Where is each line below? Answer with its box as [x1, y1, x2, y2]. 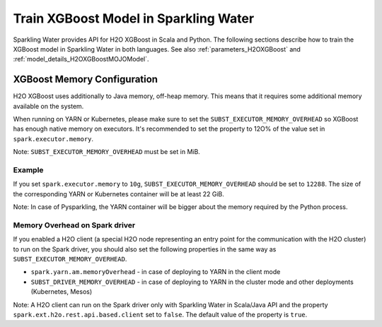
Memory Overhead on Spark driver [13, 220, 136, 230]
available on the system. [13, 102, 84, 110]
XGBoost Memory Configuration [13, 73, 158, 85]
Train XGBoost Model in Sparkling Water [13, 11, 255, 26]
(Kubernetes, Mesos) [30, 287, 93, 296]
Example [13, 165, 44, 174]
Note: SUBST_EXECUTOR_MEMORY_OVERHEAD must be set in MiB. [13, 148, 201, 156]
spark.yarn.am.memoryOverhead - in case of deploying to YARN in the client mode [30, 268, 281, 276]
